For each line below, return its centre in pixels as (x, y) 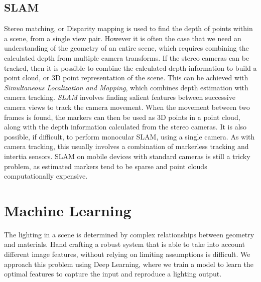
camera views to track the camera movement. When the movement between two (127, 107)
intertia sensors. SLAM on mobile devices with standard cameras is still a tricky (127, 156)
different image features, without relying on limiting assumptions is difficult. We (127, 254)
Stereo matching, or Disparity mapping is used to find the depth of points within (128, 28)
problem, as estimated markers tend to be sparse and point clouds (106, 166)
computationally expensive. (46, 176)
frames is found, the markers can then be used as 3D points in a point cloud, (122, 117)
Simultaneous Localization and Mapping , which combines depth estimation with (126, 87)
